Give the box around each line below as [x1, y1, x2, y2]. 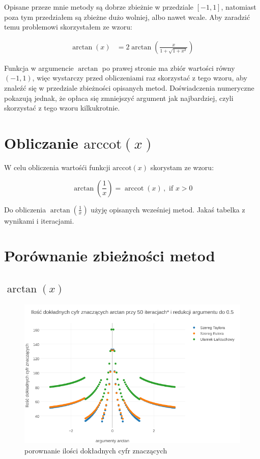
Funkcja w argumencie [4, 62, 74, 73]
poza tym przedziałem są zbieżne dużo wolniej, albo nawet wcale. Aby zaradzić [4, 11, 250, 22]
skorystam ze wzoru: [150, 161, 214, 172]
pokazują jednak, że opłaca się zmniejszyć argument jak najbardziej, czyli [4, 92, 234, 103]
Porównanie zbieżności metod [4, 245, 215, 266]
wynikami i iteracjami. [4, 215, 74, 226]
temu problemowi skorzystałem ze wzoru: [4, 21, 132, 32]
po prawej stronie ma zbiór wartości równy [102, 62, 235, 73]
